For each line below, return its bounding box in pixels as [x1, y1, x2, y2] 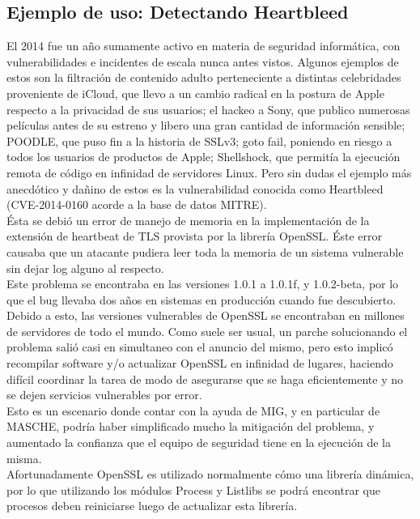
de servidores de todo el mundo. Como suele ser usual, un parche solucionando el [6, 322, 408, 339]
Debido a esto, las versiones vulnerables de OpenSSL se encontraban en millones [6, 307, 405, 324]
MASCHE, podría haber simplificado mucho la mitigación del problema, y [6, 418, 375, 435]
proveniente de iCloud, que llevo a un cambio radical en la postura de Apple [6, 84, 384, 101]
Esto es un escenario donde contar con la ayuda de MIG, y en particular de [6, 402, 380, 419]
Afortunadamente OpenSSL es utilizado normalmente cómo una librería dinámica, [6, 466, 414, 483]
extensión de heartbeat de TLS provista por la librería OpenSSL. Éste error [6, 228, 382, 245]
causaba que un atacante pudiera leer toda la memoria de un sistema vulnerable [6, 243, 404, 260]
